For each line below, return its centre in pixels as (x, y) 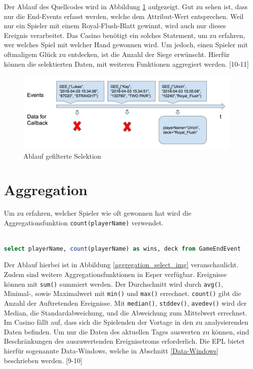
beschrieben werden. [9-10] (43, 360)
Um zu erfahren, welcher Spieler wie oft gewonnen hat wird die (98, 213)
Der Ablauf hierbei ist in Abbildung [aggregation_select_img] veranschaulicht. (121, 265)
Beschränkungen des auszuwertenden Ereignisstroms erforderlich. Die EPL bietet (125, 341)
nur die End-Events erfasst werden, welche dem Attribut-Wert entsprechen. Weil (124, 16)
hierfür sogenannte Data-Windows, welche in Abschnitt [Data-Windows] (111, 350)
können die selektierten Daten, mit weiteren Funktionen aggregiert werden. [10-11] (126, 64)
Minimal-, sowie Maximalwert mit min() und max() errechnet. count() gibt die (123, 293)
